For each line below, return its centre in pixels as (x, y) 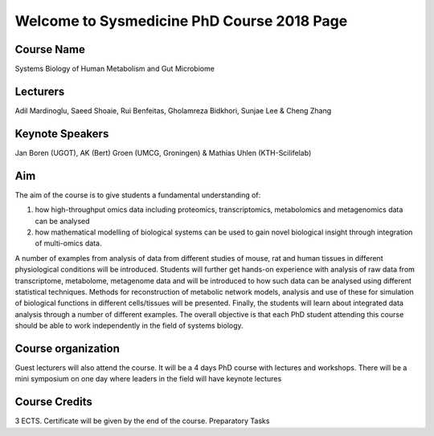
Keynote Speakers (62, 134)
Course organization (67, 348)
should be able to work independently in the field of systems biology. (129, 326)
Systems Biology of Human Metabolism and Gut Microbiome (115, 69)
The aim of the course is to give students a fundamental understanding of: (138, 195)
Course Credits (53, 402)
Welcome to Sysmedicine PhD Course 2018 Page (181, 21)
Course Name (50, 49)
